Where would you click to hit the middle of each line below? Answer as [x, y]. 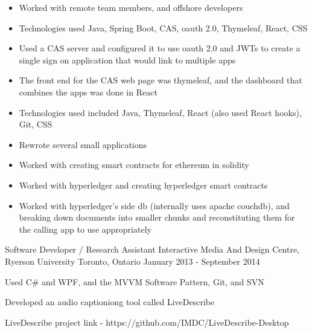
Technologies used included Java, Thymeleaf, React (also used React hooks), [160, 112]
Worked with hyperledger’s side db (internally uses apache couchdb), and [154, 205]
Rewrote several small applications [83, 144]
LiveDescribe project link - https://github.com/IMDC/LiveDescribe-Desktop [147, 322]
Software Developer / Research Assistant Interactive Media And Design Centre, [152, 249]
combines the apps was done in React [88, 92]
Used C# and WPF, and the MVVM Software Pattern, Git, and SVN [135, 281]
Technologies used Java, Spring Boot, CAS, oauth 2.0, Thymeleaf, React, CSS [163, 27]
